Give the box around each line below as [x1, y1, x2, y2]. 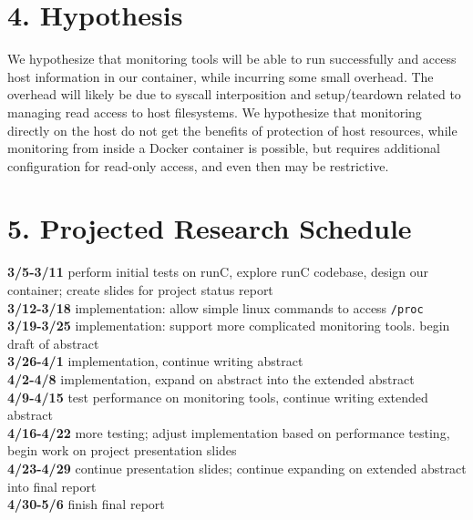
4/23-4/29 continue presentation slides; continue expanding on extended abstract [7, 459, 467, 477]
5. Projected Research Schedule [7, 209, 412, 247]
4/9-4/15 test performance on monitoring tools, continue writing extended [7, 387, 428, 406]
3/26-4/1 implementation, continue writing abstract [7, 352, 303, 371]
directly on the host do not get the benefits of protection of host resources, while [7, 120, 458, 139]
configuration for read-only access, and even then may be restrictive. [7, 156, 389, 175]
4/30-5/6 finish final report [7, 495, 165, 514]
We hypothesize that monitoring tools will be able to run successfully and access [7, 49, 457, 68]
